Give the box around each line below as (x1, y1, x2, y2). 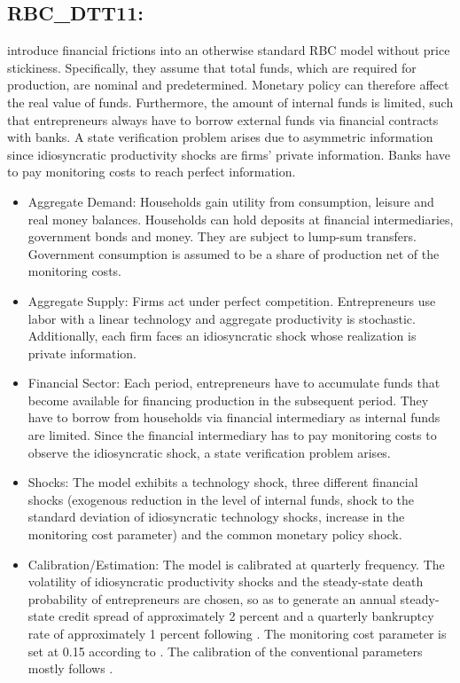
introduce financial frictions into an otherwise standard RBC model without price (7, 41, 450, 59)
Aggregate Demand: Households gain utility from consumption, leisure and (27, 192, 434, 210)
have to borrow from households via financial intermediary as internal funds (27, 408, 441, 427)
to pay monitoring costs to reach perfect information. (7, 162, 296, 181)
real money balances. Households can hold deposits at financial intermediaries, (27, 209, 454, 228)
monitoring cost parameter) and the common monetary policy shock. (27, 525, 402, 544)
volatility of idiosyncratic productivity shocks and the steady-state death (27, 572, 424, 591)
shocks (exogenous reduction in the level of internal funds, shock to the (27, 490, 415, 508)
